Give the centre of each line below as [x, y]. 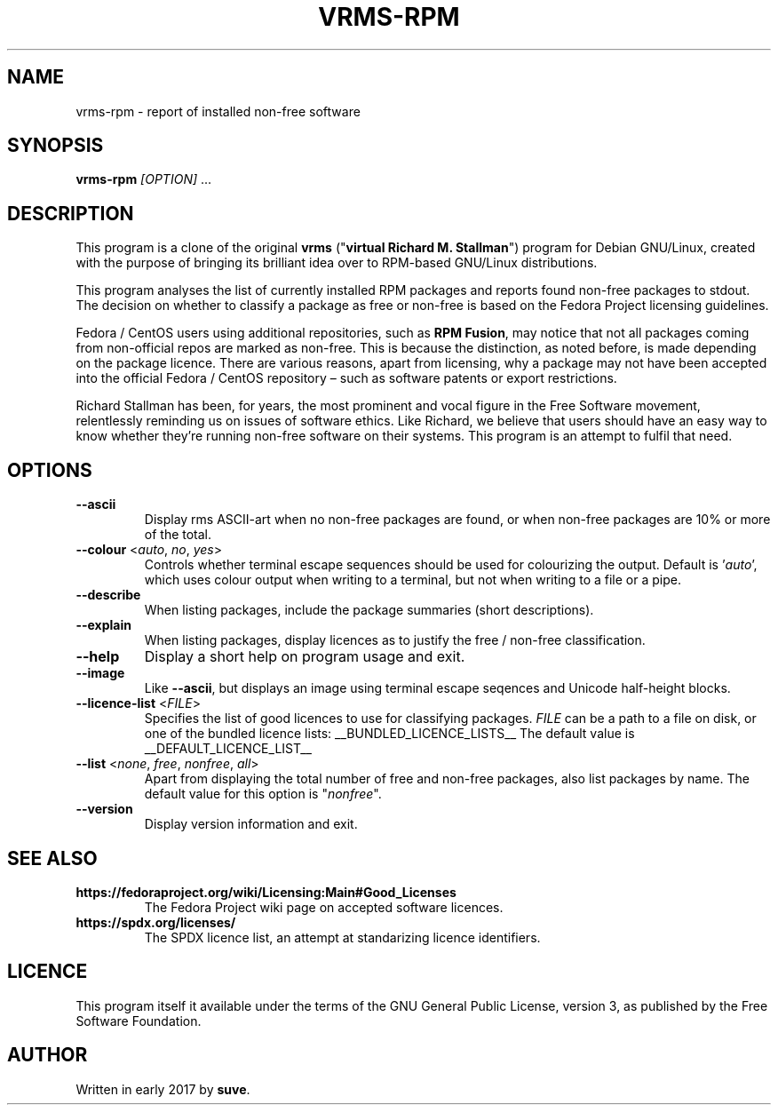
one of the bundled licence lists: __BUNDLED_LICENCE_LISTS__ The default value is [389, 734]
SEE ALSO [52, 858]
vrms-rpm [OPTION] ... [144, 179]
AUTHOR [48, 1055]
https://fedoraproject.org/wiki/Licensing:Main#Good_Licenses [266, 892]
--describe [108, 595]
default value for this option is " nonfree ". [263, 794]
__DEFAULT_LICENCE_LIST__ [228, 749]
